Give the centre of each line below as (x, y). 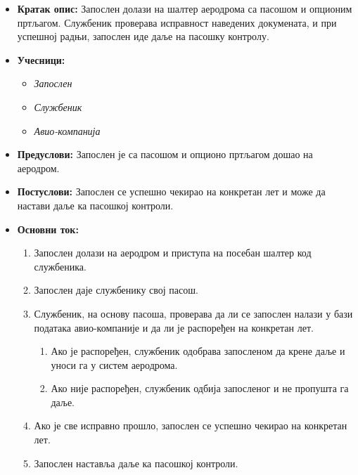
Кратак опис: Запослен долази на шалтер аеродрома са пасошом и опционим (185, 8)
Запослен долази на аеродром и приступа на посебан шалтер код (173, 253)
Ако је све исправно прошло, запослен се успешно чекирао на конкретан (191, 425)
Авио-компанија (67, 130)
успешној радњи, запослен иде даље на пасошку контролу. (143, 36)
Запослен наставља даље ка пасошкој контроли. (136, 463)
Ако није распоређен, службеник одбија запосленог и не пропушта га (200, 388)
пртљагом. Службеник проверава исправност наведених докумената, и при (177, 22)
